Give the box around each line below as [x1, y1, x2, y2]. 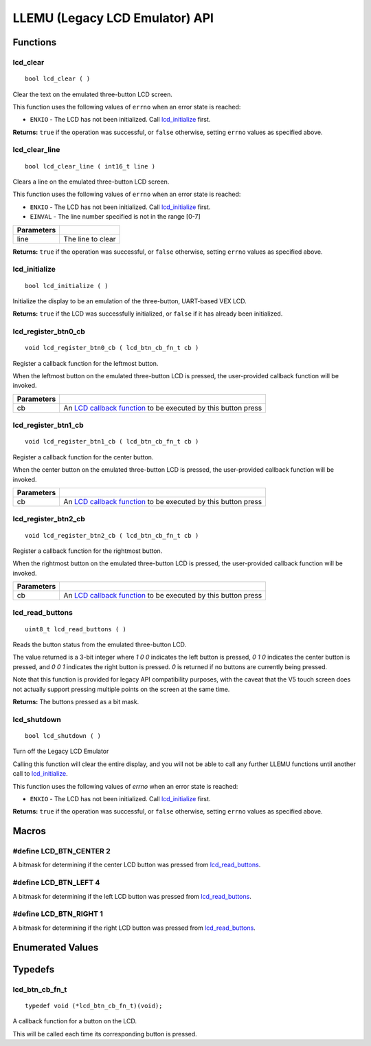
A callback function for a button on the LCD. [12, 1017, 137, 1025]
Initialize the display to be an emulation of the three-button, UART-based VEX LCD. [12, 296, 247, 305]
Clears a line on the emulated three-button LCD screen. [12, 177, 170, 186]
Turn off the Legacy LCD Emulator [12, 747, 109, 756]
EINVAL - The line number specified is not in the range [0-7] [30, 213, 201, 221]
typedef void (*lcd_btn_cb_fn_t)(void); [25, 1001, 163, 1010]
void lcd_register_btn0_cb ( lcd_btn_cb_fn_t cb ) [25, 344, 199, 352]
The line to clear [63, 234, 116, 243]
